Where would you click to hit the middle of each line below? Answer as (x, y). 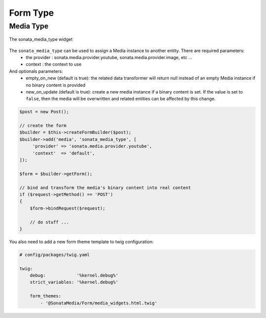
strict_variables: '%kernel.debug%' (74, 282)
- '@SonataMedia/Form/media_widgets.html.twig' (99, 303)
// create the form (43, 126)
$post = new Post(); (44, 112)
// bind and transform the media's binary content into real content (105, 188)
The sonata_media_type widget (41, 39)
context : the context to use (54, 64)
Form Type (32, 13)
